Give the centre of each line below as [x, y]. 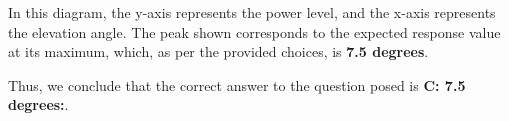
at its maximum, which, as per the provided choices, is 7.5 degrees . [218, 51]
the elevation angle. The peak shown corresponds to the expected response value [254, 31]
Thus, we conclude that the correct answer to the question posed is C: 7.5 [237, 84]
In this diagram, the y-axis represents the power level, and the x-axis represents [252, 12]
